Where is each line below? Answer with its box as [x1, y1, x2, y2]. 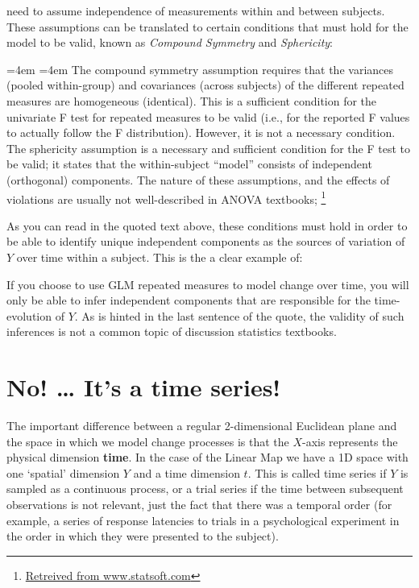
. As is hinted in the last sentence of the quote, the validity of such [74, 307, 404, 324]
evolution [6, 307, 52, 324]
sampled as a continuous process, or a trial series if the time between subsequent [6, 480, 404, 497]
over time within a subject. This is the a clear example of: [16, 248, 303, 265]
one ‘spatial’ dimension [6, 464, 120, 481]
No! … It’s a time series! [6, 371, 281, 404]
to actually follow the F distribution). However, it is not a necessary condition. [6, 124, 396, 141]
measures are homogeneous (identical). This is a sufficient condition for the [6, 92, 377, 109]
